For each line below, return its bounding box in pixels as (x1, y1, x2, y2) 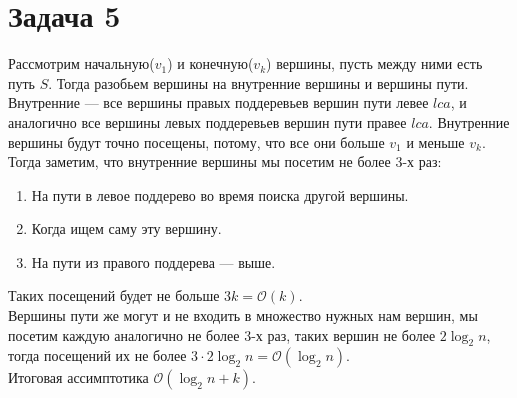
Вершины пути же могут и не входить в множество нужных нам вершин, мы (8, 305, 478, 326)
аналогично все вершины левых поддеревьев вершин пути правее (8, 111, 407, 132)
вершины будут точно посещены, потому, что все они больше (8, 131, 385, 152)
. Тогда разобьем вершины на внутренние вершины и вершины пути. (48, 72, 469, 93)
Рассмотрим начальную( (8, 53, 155, 74)
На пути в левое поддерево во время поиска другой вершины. (31, 184, 409, 205)
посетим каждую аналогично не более (8, 324, 240, 345)
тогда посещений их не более (8, 345, 187, 366)
